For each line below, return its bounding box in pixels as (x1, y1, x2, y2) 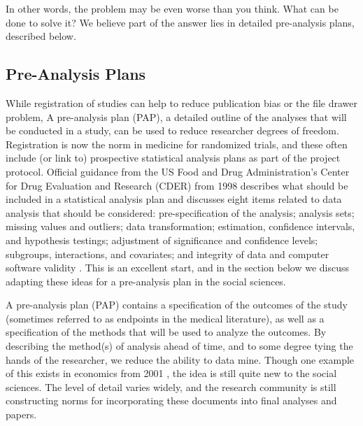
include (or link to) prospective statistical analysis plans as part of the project (6, 150, 341, 165)
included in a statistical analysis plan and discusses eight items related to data (6, 192, 342, 206)
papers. (6, 407, 37, 422)
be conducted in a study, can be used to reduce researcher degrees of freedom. (6, 123, 339, 138)
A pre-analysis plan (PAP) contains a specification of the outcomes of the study (6, 297, 348, 312)
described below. (6, 29, 76, 43)
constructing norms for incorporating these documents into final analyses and (6, 393, 337, 408)
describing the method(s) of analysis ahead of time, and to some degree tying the (6, 339, 353, 353)
